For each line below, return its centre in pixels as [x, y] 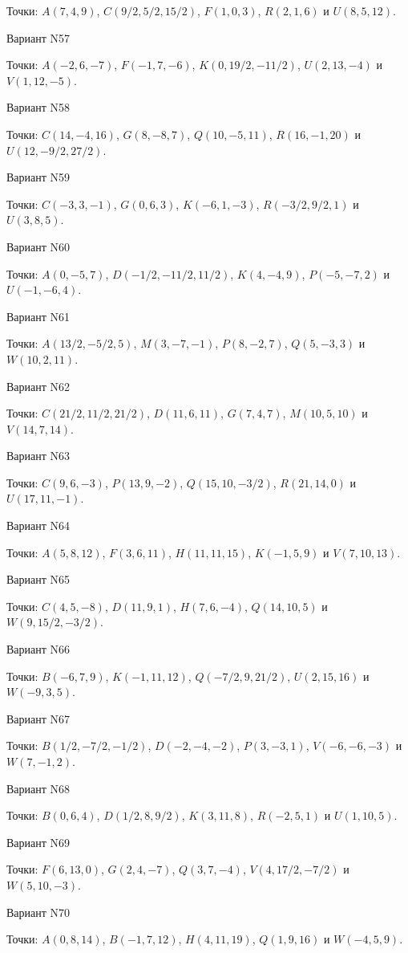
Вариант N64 [38, 525]
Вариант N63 [38, 456]
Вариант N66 [38, 649]
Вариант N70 [38, 912]
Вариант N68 [38, 788]
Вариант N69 [38, 842]
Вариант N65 [38, 579]
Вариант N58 [38, 107]
